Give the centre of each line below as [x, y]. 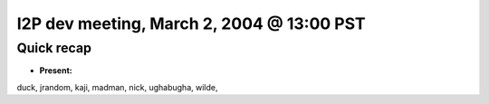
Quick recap [54, 48]
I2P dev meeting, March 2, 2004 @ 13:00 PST [191, 24]
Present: [56, 71]
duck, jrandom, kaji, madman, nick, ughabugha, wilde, [117, 87]
